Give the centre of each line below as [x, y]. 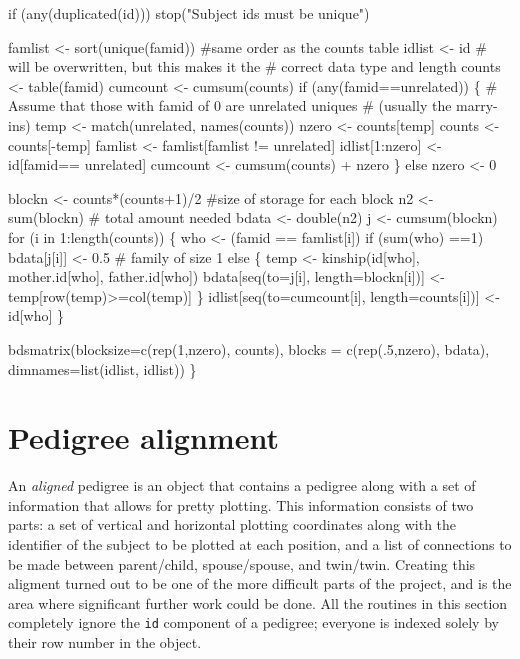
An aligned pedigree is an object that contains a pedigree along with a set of [242, 485]
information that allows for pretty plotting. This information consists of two [241, 504]
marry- [477, 105]
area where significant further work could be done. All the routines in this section [258, 602]
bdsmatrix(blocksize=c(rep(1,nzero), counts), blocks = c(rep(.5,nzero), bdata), [249, 348]
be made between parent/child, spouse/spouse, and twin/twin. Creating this [242, 563]
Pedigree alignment [143, 437]
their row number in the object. [105, 642]
